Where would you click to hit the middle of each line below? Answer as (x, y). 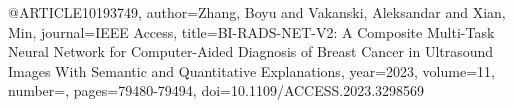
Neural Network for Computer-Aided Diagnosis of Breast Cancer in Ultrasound (251, 51)
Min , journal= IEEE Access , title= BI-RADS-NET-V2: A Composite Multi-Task (251, 31)
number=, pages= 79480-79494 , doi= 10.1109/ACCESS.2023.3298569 (216, 90)
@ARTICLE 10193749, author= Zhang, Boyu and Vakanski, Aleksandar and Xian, (257, 12)
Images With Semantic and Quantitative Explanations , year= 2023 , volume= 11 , (251, 70)
